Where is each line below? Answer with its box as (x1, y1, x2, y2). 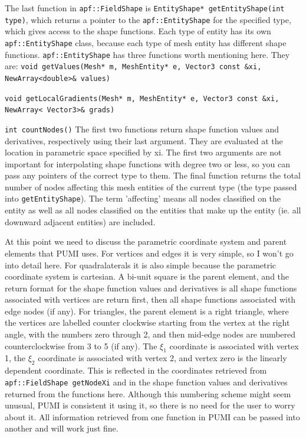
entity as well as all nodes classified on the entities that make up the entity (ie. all (5, 204, 301, 216)
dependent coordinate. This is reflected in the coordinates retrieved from (5, 364, 267, 377)
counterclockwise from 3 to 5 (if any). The (5, 339, 157, 352)
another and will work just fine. (5, 422, 119, 434)
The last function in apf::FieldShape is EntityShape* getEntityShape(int (5, 2, 285, 14)
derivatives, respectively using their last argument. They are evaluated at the (5, 134, 283, 147)
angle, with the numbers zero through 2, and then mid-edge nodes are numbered (5, 328, 296, 340)
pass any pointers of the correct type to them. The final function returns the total (5, 169, 301, 181)
